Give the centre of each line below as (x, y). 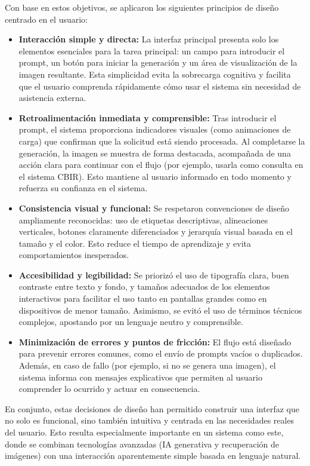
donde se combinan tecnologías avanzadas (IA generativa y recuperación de (142, 444)
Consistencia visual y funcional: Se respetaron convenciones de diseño (154, 208)
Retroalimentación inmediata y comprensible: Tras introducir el (148, 117)
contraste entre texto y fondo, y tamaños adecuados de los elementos (144, 286)
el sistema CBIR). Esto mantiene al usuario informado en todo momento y (155, 176)
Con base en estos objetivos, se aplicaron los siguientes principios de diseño (142, 7)
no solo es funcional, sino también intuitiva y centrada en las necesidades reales (150, 420)
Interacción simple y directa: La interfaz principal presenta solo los (149, 39)
